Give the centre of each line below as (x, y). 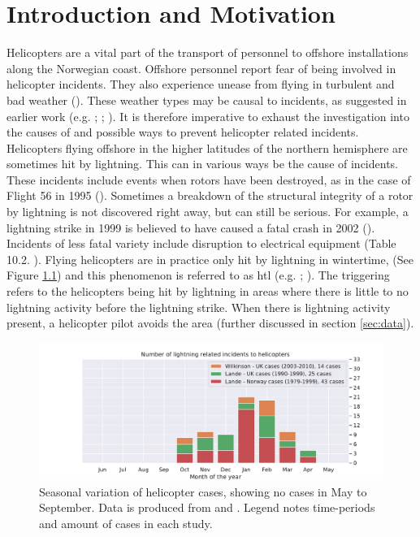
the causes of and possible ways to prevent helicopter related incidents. (183, 132)
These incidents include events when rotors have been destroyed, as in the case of (209, 179)
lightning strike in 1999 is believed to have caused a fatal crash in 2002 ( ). (191, 227)
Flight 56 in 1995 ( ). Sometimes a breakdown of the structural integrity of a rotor (210, 195)
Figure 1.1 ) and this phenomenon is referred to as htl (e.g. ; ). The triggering (198, 275)
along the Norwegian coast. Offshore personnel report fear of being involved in (201, 68)
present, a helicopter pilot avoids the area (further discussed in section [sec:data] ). (210, 323)
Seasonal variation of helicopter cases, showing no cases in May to (203, 491)
